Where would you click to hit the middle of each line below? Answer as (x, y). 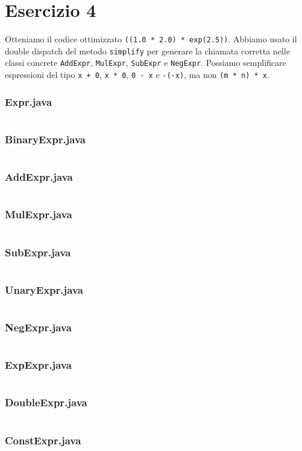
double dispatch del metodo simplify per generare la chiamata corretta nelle (147, 50)
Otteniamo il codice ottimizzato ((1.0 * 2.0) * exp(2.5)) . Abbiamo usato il (151, 39)
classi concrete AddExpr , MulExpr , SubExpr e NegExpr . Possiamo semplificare (146, 63)
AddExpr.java (39, 177)
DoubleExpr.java (46, 402)
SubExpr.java (38, 252)
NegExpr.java (38, 327)
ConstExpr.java (43, 440)
